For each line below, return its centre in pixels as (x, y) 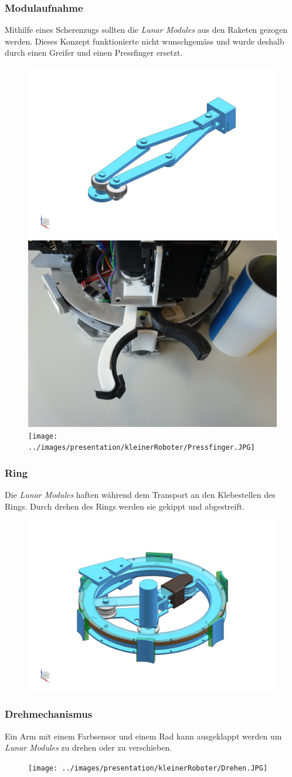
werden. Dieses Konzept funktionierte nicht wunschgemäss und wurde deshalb (145, 41)
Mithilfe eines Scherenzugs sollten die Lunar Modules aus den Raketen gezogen (146, 30)
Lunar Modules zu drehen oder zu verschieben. (89, 747)
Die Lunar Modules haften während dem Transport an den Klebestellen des (140, 495)
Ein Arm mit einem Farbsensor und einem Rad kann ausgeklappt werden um (143, 736)
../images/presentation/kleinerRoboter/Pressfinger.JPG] (142, 448)
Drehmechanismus (49, 714)
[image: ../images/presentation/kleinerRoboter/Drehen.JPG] (148, 768)
